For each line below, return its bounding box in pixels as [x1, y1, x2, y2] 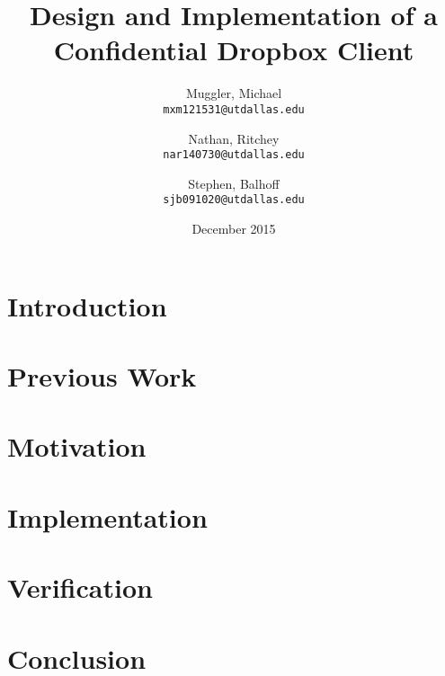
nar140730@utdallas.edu [163, 148, 305, 162]
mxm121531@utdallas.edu [163, 102, 305, 116]
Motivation [7, 428, 147, 465]
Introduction [7, 287, 167, 324]
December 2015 [191, 219, 276, 238]
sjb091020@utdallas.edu [163, 193, 305, 207]
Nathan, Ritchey [188, 129, 280, 147]
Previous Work [7, 358, 197, 395]
